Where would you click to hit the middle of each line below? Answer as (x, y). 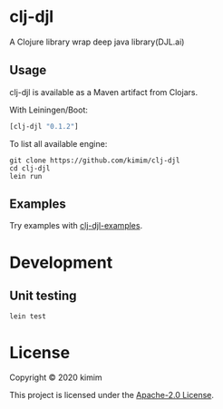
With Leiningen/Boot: (49, 110)
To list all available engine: (58, 143)
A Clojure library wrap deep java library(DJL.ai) (97, 42)
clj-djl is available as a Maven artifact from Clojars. (103, 92)
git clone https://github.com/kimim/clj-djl (95, 161)
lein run (26, 176)
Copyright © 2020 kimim (56, 377)
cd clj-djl (30, 168)
